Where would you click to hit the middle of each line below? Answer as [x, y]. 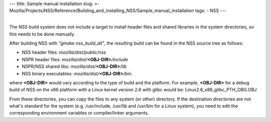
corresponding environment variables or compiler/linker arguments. [79, 113]
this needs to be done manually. [42, 34]
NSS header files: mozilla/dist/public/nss [64, 52]
